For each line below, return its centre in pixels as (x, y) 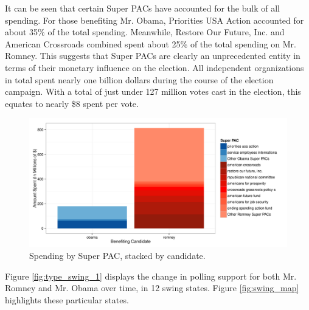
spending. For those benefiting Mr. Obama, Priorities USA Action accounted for (154, 20)
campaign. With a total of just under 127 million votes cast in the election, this (153, 91)
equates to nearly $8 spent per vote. (72, 103)
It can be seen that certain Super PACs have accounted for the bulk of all (142, 8)
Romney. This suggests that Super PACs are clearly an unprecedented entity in (153, 56)
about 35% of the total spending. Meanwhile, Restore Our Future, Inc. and (145, 32)
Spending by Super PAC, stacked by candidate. (117, 255)
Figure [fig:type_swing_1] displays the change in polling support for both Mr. (151, 276)
